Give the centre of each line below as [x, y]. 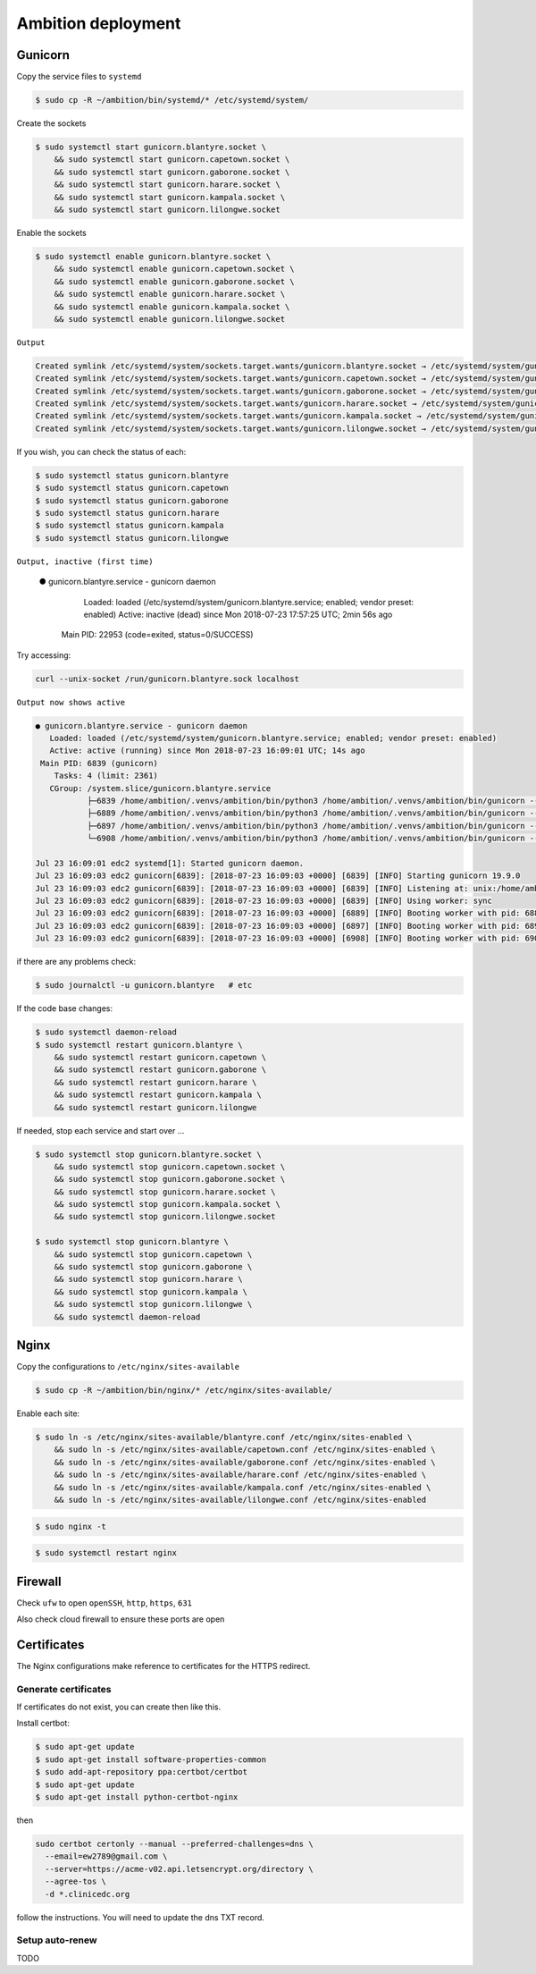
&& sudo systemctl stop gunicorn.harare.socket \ [165, 1192]
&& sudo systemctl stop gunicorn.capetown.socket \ [170, 1166]
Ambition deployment [99, 23]
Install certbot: [43, 1723]
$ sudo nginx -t [71, 1526]
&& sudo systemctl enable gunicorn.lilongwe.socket [170, 319]
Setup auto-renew [57, 1940]
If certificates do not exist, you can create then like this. [119, 1707]
